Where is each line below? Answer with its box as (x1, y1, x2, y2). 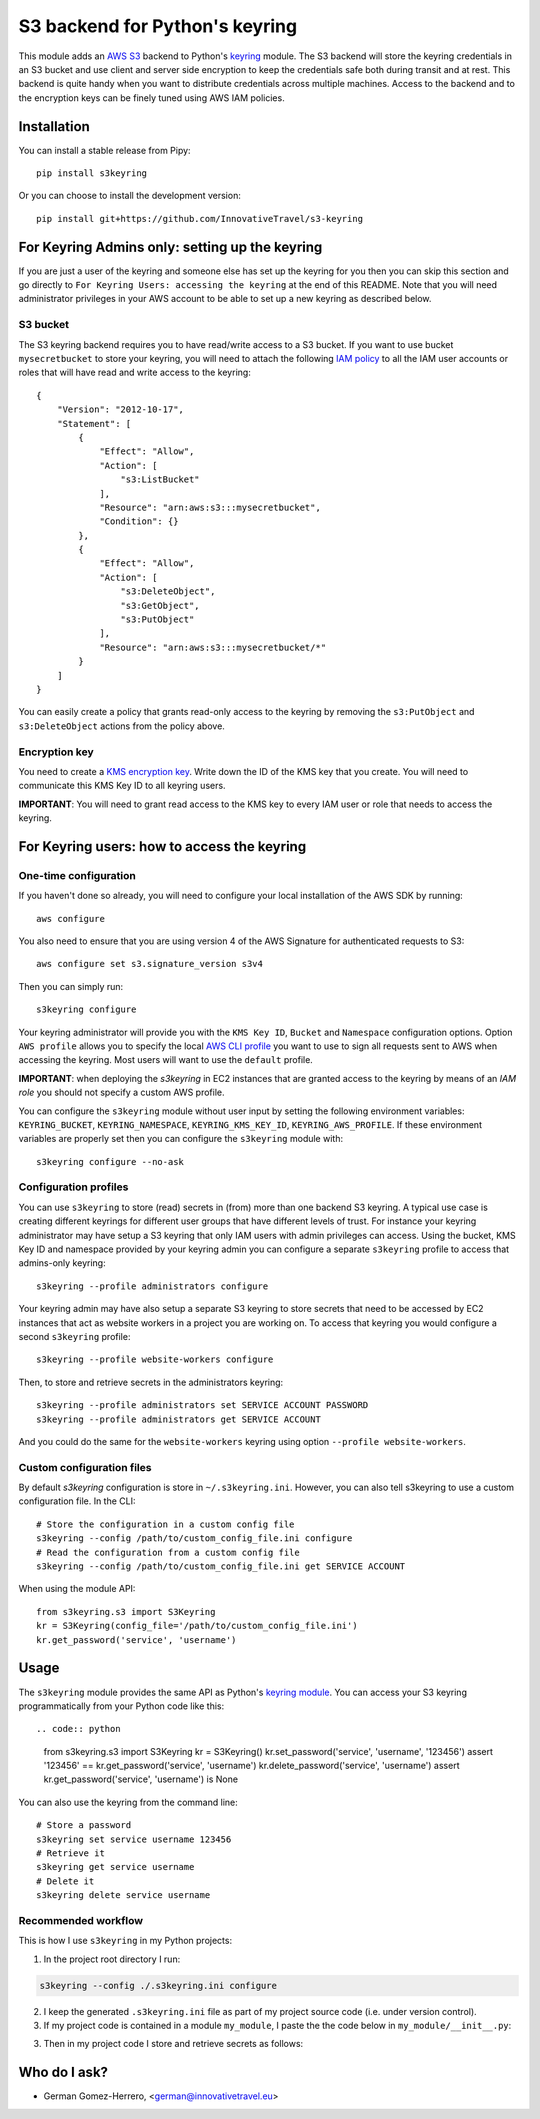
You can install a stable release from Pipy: (18, 144, 191, 156)
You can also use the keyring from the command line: (18, 1796, 239, 1808)
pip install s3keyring (36, 168, 148, 179)
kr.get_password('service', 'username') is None (43, 1773, 239, 1785)
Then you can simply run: (18, 980, 124, 992)
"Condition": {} (99, 516, 179, 527)
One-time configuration (18, 868, 137, 882)
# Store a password (36, 1820, 132, 1831)
